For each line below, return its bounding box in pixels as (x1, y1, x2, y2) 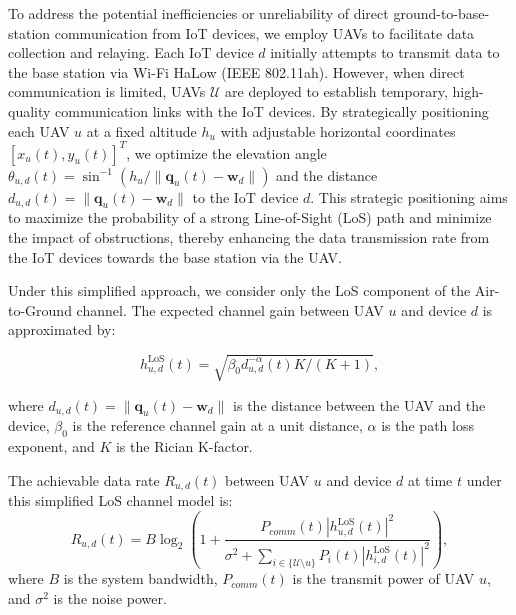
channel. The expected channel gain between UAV (76, 299, 384, 320)
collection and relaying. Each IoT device (8, 42, 254, 63)
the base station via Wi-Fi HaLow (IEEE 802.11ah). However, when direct (8, 61, 465, 82)
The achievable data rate (8, 469, 160, 490)
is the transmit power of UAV (292, 568, 475, 589)
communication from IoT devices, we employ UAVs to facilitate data (54, 22, 475, 43)
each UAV (8, 120, 70, 141)
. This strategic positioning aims (310, 186, 508, 207)
